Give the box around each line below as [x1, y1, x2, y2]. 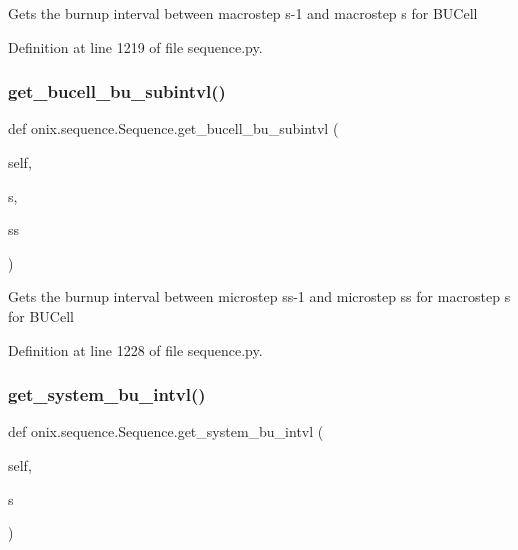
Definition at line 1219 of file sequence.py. [8, 36, 263, 57]
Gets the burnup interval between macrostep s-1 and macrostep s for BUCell [8, 3, 478, 23]
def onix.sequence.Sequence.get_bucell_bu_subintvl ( [8, 118, 339, 139]
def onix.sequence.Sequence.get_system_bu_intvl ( [8, 421, 324, 442]
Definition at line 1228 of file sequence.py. [8, 339, 263, 360]
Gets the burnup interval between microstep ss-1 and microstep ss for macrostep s [8, 286, 511, 307]
